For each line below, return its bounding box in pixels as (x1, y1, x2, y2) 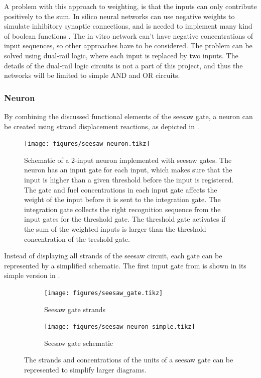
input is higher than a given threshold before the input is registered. (24, 174, 234, 184)
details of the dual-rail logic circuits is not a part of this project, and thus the (4, 60, 243, 70)
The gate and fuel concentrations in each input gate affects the (24, 184, 217, 195)
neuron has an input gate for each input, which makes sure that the (24, 164, 232, 175)
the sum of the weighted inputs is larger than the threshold (24, 223, 206, 234)
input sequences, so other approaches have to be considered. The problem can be (4, 40, 252, 51)
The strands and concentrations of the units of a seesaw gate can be (24, 354, 233, 365)
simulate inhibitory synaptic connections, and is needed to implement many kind (4, 21, 252, 31)
